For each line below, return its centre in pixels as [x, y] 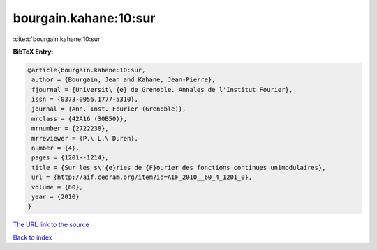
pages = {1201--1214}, [71, 158]
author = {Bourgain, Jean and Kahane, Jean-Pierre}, [124, 80]
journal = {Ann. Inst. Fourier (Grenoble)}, [109, 109]
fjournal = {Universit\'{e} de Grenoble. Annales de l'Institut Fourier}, [162, 89]
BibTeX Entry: [33, 52]
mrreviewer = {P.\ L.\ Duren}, [85, 138]
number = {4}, [56, 148]
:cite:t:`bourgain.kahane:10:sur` [58, 39]
